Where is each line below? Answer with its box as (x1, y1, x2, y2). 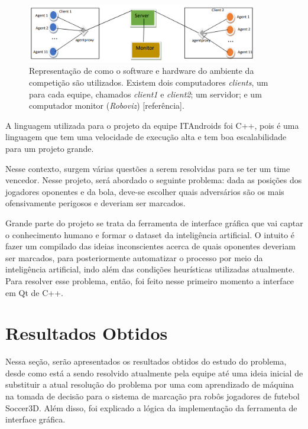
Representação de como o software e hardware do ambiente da (29, 64, 254, 77)
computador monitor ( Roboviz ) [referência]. (29, 99, 184, 112)
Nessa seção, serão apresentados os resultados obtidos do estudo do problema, (5, 355, 287, 368)
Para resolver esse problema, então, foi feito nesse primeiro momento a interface (5, 274, 294, 287)
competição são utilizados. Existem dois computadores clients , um (29, 76, 268, 89)
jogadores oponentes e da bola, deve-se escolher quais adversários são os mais (5, 185, 284, 197)
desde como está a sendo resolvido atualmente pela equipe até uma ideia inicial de (5, 366, 303, 379)
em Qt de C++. (5, 286, 63, 298)
